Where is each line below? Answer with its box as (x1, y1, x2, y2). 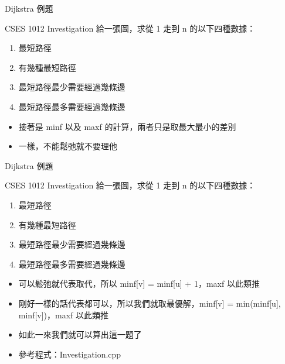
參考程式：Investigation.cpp (18, 348, 121, 360)
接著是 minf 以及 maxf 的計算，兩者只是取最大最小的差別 (18, 120, 236, 132)
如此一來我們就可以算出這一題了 (18, 328, 142, 341)
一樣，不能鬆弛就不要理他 (18, 140, 117, 152)
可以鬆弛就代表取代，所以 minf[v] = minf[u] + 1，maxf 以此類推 (18, 277, 260, 290)
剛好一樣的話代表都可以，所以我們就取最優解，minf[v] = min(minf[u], (18, 297, 281, 309)
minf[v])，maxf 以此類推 (18, 308, 109, 321)
